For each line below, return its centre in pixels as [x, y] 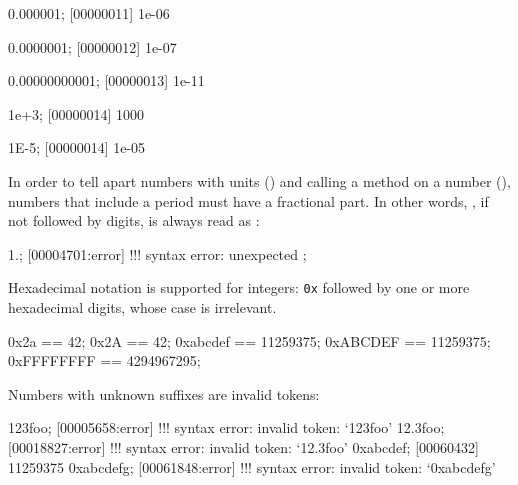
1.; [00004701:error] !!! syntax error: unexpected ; [157, 253]
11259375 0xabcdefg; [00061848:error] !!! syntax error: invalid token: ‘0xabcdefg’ [252, 466]
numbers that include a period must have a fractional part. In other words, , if [248, 200]
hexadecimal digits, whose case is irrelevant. [142, 307]
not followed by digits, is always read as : [134, 220]
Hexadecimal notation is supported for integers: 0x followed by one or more [239, 287]
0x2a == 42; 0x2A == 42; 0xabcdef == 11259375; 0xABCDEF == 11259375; [249, 340]
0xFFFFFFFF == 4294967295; [104, 360]
